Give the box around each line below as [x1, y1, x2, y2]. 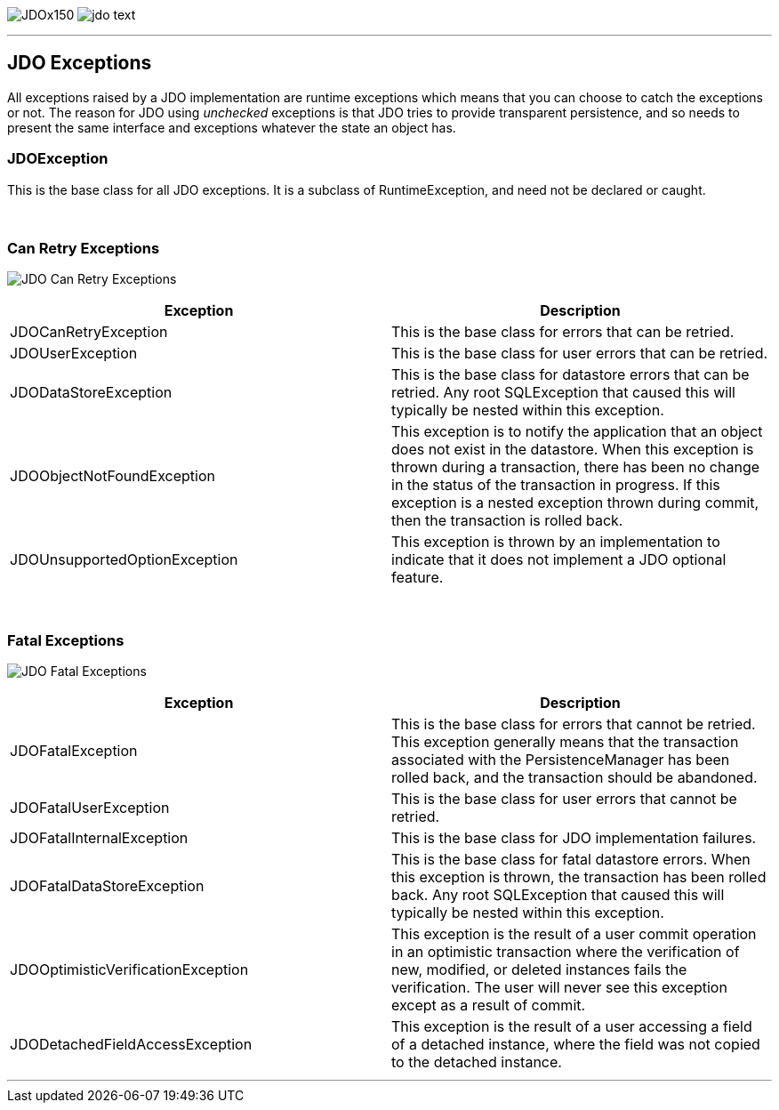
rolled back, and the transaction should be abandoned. [391, 768, 758, 787]
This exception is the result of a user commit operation [391, 925, 757, 944]
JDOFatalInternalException [10, 829, 189, 848]
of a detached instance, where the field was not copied [391, 1035, 760, 1054]
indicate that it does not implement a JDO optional [391, 551, 727, 569]
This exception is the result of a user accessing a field [391, 1017, 752, 1036]
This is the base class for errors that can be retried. [391, 323, 735, 342]
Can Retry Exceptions [7, 238, 160, 257]
